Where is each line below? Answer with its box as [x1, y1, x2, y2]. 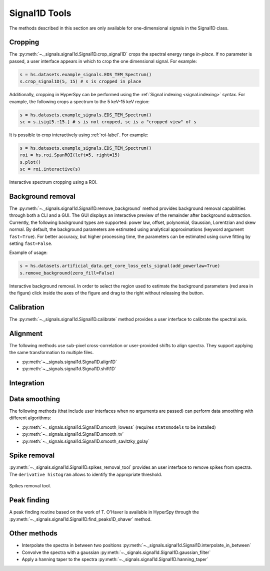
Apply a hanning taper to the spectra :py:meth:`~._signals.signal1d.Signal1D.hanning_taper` [21, 556, 208, 562]
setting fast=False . [9, 240, 52, 246]
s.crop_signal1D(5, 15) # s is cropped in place [19, 79, 141, 85]
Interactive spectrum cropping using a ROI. [9, 179, 97, 185]
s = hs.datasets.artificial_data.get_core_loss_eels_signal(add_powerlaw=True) [19, 263, 220, 269]
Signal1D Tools [9, 8, 71, 19]
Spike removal [9, 451, 55, 460]
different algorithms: [9, 415, 51, 421]
